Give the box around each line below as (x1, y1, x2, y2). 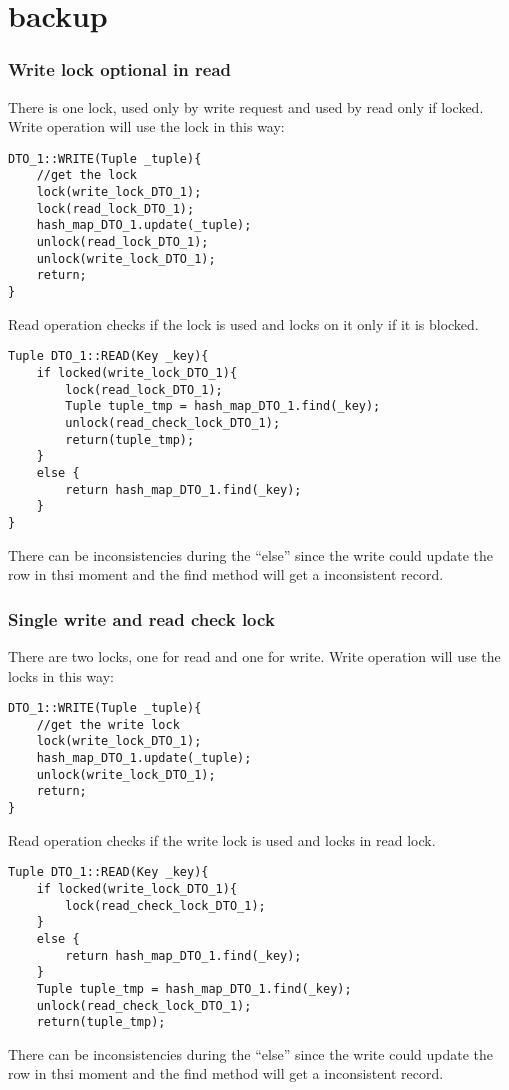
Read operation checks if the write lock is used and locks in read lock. (8, 829, 436, 850)
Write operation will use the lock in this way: (8, 116, 285, 137)
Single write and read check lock (8, 606, 275, 631)
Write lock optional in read (8, 57, 232, 82)
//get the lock (36, 168, 137, 183)
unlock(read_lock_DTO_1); (36, 235, 209, 250)
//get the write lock (36, 717, 180, 732)
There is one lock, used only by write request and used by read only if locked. (8, 96, 484, 117)
